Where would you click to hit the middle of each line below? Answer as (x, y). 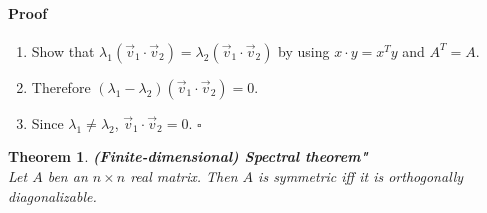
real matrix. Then (184, 175)
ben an (67, 175)
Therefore (61, 86)
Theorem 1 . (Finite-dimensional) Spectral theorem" (188, 156)
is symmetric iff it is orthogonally (361, 175)
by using (304, 50)
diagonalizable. (52, 195)
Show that (63, 50)
